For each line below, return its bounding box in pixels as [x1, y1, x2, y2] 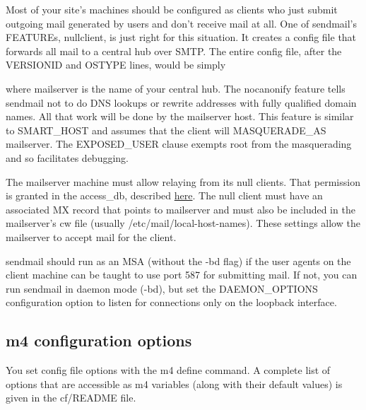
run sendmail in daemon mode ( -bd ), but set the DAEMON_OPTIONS [6, 281, 318, 295]
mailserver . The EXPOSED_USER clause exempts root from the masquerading [6, 136, 352, 151]
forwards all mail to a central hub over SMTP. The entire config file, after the [6, 43, 342, 58]
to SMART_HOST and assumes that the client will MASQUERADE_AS [6, 122, 326, 137]
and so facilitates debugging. [6, 150, 129, 165]
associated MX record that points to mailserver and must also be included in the [6, 201, 355, 216]
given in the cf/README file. [6, 390, 136, 405]
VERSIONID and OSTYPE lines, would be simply [6, 57, 226, 72]
